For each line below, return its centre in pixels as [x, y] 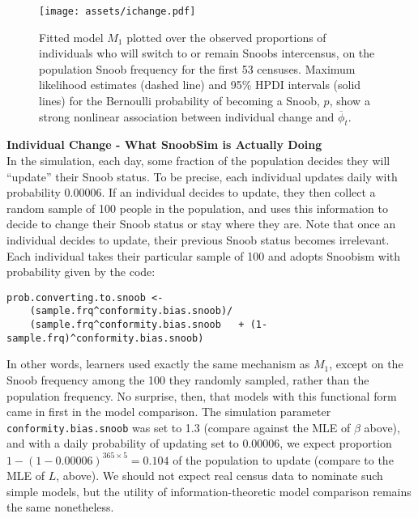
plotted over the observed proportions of [226, 37]
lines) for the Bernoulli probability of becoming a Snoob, [179, 101]
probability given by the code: [81, 272]
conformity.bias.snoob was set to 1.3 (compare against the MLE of [179, 427]
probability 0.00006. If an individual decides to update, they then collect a [191, 192]
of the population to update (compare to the [283, 459]
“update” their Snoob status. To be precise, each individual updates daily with [202, 176]
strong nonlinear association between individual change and [187, 116]
